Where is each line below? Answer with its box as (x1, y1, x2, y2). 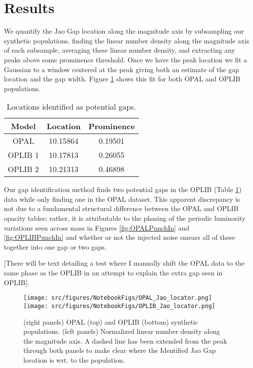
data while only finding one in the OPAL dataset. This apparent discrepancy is (4, 194, 240, 204)
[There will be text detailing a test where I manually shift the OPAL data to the (4, 258, 245, 268)
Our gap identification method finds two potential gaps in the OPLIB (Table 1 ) (4, 184, 242, 194)
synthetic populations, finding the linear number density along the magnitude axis (4, 35, 250, 45)
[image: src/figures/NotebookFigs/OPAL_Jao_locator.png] (23, 294, 212, 302)
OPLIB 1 (8, 149, 39, 161)
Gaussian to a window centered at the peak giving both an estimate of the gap (4, 64, 239, 74)
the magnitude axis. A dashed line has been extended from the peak (23, 335, 227, 346)
